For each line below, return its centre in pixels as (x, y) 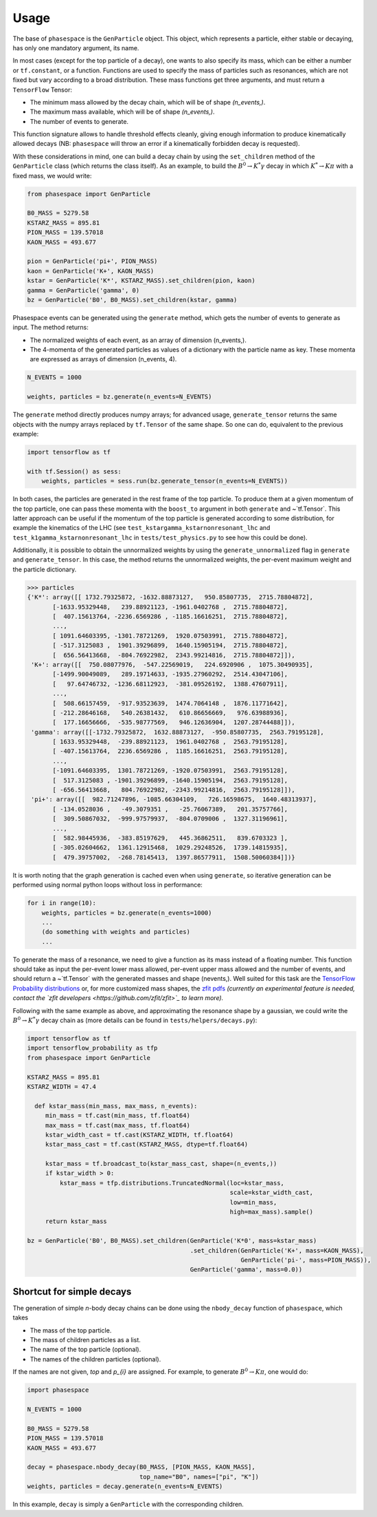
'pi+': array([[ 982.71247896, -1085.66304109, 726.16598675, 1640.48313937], (174, 799)
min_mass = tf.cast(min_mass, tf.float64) (117, 1116)
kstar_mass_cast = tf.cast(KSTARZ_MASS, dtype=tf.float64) (147, 1145)
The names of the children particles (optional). (95, 1359)
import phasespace (58, 1390)
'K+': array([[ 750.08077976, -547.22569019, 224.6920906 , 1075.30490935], (172, 665)
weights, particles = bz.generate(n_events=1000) (127, 913)
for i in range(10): (61, 903)
